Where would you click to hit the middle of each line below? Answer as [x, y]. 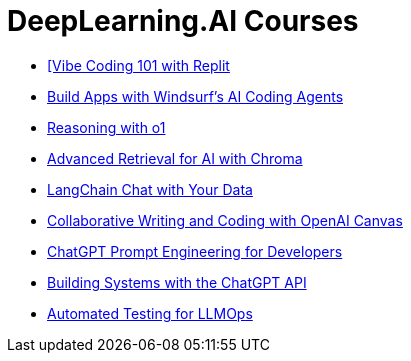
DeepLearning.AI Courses [183, 21]
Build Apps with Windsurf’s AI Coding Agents [195, 96]
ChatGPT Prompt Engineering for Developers [195, 251]
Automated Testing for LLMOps [150, 313]
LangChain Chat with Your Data [150, 189]
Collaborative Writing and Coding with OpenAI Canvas [225, 220]
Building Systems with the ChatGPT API [177, 282]
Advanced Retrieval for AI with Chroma [175, 158]
